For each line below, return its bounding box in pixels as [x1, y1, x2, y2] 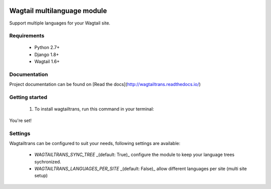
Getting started [9, 94, 48, 101]
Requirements [9, 32, 45, 39]
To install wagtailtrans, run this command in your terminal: [34, 106, 154, 112]
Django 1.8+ [34, 51, 59, 57]
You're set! [9, 117, 32, 123]
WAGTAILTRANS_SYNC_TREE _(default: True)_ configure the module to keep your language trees [34, 151, 235, 157]
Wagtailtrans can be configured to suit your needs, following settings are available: [9, 140, 181, 146]
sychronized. [34, 158, 61, 164]
